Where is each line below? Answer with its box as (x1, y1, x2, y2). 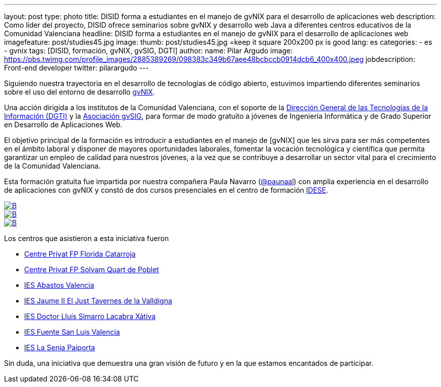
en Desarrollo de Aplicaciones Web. (4, 120, 122, 129)
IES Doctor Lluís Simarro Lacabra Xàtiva (24, 312, 156, 321)
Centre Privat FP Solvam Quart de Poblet (24, 265, 159, 274)
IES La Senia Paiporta (24, 343, 95, 352)
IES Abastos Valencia (24, 281, 94, 289)
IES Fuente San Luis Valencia (24, 328, 120, 336)
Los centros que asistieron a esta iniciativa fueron (4, 234, 169, 243)
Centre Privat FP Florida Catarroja (24, 250, 136, 258)
